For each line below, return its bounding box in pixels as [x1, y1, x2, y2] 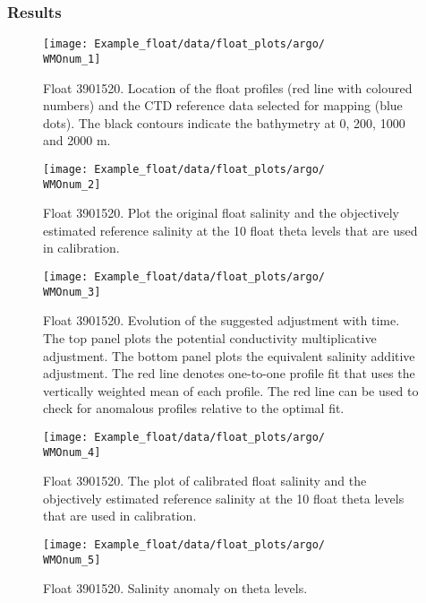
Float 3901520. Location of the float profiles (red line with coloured [43, 78, 413, 97]
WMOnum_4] [43, 445, 101, 459]
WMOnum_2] [43, 177, 101, 191]
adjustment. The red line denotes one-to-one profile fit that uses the [43, 364, 415, 383]
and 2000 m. [43, 131, 111, 150]
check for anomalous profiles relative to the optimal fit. [43, 399, 345, 418]
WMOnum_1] [43, 52, 101, 65]
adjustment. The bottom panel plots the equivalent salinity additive [43, 346, 415, 365]
